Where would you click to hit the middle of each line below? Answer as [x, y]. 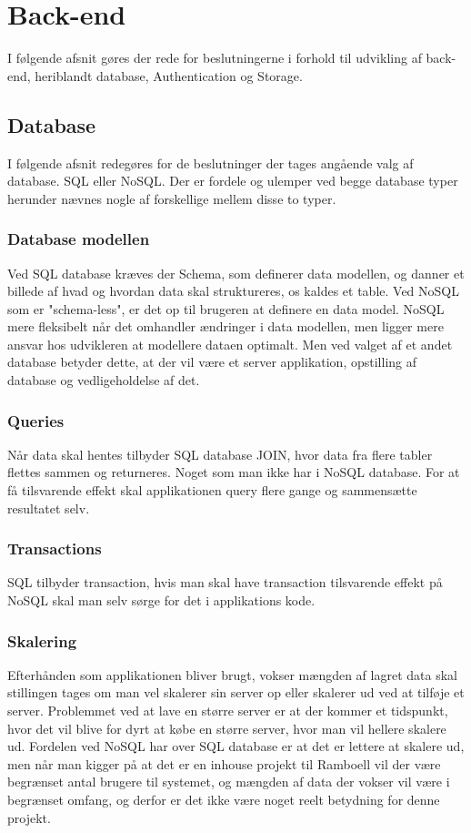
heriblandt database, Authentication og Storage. [169, 75]
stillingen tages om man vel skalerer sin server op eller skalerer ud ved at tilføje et [236, 692]
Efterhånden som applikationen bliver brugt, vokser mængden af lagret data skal [232, 674]
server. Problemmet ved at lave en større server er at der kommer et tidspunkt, [228, 711]
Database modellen [79, 239]
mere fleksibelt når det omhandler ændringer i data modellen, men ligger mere [225, 326]
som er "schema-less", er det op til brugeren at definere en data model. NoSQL [226, 308]
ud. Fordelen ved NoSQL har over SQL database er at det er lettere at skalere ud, [236, 746]
